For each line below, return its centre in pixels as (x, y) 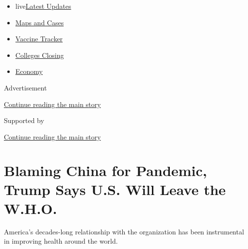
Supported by (24, 120)
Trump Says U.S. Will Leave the (115, 189)
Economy (29, 71)
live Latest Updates (43, 6)
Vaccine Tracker (39, 39)
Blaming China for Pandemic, (106, 170)
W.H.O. (31, 208)
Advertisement (25, 87)
